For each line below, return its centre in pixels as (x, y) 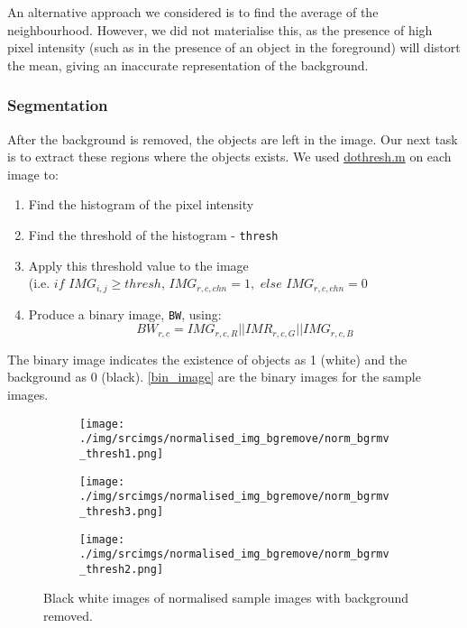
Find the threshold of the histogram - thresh (153, 234)
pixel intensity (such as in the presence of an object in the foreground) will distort (234, 47)
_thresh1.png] (122, 453)
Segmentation (58, 105)
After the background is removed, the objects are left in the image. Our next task (233, 139)
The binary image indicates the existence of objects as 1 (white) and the (207, 359)
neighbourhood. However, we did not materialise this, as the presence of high (220, 29)
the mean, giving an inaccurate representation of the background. (188, 65)
